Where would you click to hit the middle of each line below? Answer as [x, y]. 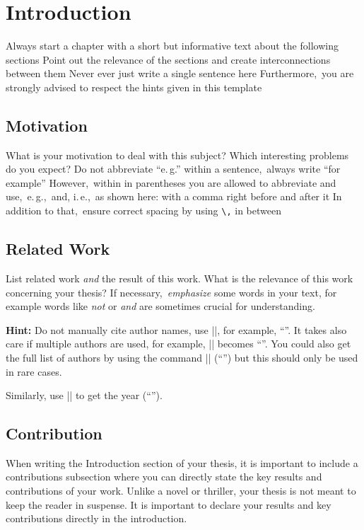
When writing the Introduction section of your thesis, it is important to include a [182, 462]
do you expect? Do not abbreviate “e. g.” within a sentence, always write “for [173, 169]
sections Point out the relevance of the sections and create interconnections [168, 59]
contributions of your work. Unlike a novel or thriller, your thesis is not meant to [181, 491]
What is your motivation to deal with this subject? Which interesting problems [177, 155]
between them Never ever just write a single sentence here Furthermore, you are [180, 73]
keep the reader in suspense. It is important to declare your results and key [169, 504]
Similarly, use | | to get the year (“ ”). [84, 395]
